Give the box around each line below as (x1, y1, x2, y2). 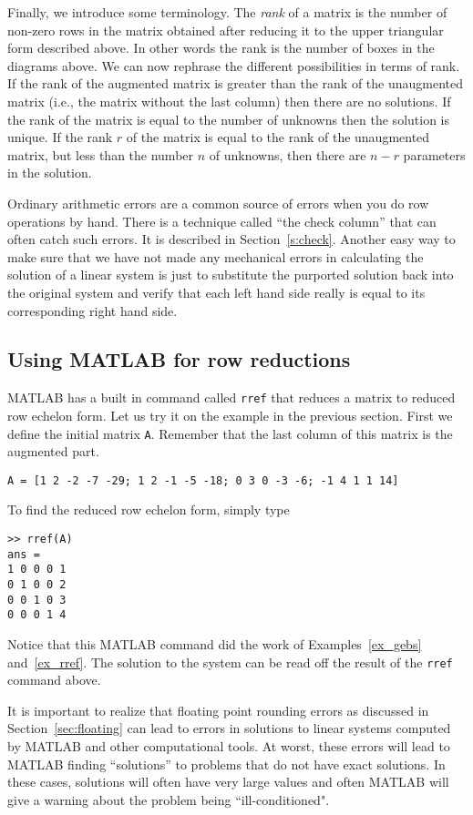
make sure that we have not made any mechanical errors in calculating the (7, 247, 424, 266)
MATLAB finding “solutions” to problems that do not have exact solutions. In (7, 754, 446, 773)
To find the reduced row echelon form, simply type (7, 500, 290, 519)
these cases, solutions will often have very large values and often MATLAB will (7, 772, 449, 791)
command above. (7, 670, 101, 689)
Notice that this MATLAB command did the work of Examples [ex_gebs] (7, 634, 422, 653)
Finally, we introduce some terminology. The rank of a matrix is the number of (7, 3, 447, 21)
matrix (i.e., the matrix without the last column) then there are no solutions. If (7, 91, 451, 110)
